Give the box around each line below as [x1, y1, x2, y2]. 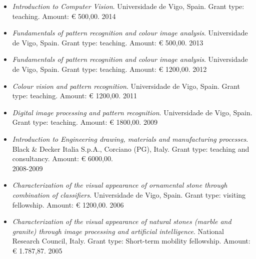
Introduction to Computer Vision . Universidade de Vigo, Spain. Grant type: [12, 1, 244, 11]
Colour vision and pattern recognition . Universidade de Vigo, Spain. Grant [12, 80, 240, 91]
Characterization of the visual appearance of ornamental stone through [12, 180, 227, 190]
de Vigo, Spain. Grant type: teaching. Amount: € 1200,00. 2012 [12, 63, 207, 74]
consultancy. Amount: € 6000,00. [12, 153, 113, 164]
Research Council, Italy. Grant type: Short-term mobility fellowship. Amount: [12, 236, 250, 246]
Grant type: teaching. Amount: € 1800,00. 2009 [12, 117, 157, 127]
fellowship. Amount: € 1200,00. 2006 [12, 199, 124, 210]
